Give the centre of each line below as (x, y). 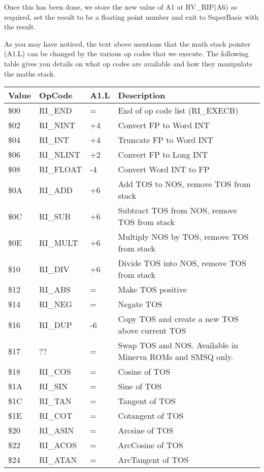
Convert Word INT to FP (164, 169)
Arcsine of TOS (146, 430)
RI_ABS (55, 289)
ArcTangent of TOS (153, 460)
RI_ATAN (58, 460)
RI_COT (56, 416)
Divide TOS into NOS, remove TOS (182, 263)
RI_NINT (57, 125)
